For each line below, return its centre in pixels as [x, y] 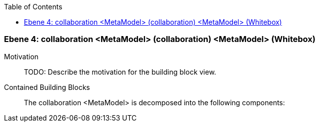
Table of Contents [33, 7]
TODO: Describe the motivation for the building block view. [120, 72]
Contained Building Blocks [47, 87]
